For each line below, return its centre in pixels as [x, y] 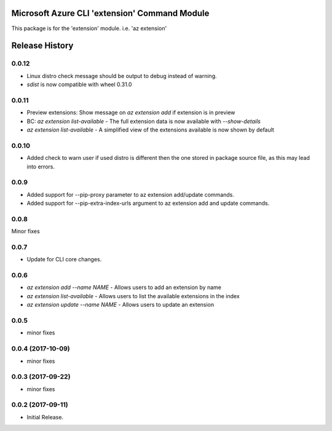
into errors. [41, 167]
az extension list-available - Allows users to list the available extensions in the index [133, 296]
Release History [42, 46]
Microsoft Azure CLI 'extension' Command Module [110, 13]
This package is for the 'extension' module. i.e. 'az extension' [89, 28]
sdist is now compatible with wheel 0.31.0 [79, 85]
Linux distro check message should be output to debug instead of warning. [122, 76]
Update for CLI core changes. [64, 259]
